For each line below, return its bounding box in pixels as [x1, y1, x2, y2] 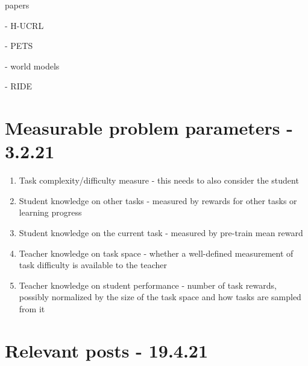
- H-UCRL [5, 19, 44, 31]
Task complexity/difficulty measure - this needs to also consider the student [19, 174, 299, 187]
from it [19, 303, 45, 315]
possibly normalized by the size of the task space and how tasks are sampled [19, 291, 301, 303]
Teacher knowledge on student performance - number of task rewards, [19, 278, 277, 291]
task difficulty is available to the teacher [19, 258, 167, 271]
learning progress [19, 206, 82, 219]
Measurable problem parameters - [5, 115, 293, 140]
